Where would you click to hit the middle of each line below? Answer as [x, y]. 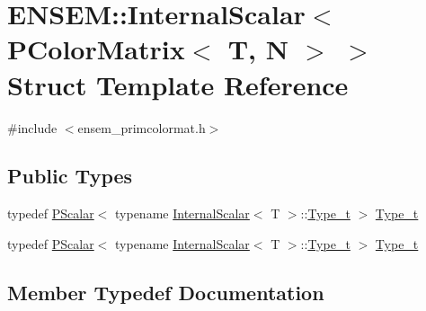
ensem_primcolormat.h [142, 127]
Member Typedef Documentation [166, 292]
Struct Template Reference [178, 84]
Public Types [70, 176]
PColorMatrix [96, 49]
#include [32, 127]
